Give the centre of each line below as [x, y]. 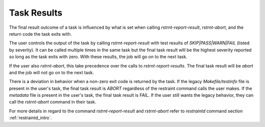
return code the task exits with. [40, 34]
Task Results [36, 13]
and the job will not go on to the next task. [52, 72]
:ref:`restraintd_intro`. [31, 118]
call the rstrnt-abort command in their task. [53, 102]
